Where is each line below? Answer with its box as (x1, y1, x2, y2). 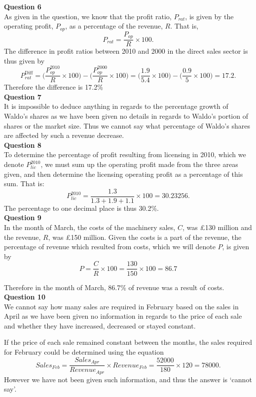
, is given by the (185, 11, 234, 21)
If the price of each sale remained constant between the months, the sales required (4, 337, 252, 347)
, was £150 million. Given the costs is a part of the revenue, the (48, 232, 242, 242)
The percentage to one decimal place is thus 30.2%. (4, 202, 159, 213)
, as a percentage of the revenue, (65, 21, 163, 31)
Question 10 (4, 292, 45, 302)
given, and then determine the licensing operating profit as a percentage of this (4, 168, 243, 179)
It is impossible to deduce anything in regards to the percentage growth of (4, 101, 228, 111)
